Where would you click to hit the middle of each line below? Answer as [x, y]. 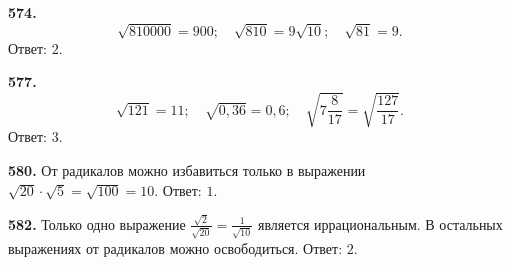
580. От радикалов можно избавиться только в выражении [187, 170]
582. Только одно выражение [97, 223]
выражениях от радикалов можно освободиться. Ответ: [175, 247]
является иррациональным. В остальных [380, 223]
